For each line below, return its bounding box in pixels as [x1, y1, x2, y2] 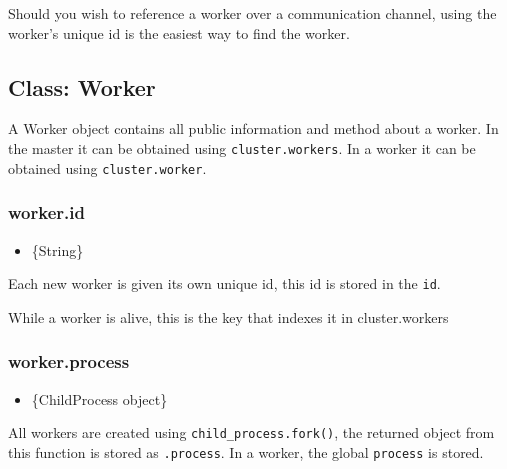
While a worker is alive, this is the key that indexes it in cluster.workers [8, 306, 449, 327]
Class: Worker [8, 71, 156, 102]
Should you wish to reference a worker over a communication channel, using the [8, 3, 497, 23]
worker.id [8, 200, 85, 225]
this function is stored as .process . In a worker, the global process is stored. [8, 441, 484, 462]
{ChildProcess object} [31, 388, 168, 409]
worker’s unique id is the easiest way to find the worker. [8, 22, 350, 43]
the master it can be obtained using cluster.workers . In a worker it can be [8, 137, 476, 158]
